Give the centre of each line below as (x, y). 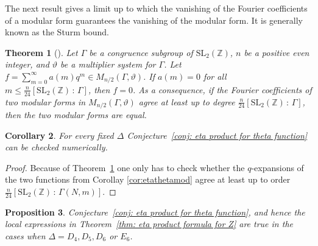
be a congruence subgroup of (141, 52)
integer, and (27, 64)
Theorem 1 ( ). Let (41, 52)
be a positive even (277, 52)
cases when (25, 236)
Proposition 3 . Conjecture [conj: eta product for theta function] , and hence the (155, 212)
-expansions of (277, 167)
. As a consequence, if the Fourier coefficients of (222, 89)
